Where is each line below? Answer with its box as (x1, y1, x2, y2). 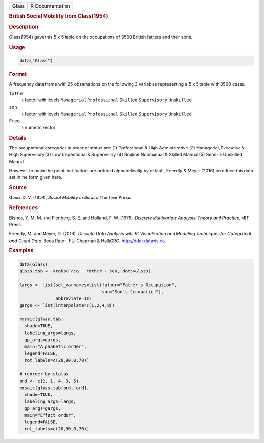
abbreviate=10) (55, 295, 92, 301)
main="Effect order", (24, 412, 77, 418)
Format (9, 71, 27, 78)
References (9, 204, 38, 211)
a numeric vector (21, 124, 56, 130)
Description (9, 24, 39, 30)
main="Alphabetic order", (24, 344, 87, 349)
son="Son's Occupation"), (102, 289, 164, 295)
